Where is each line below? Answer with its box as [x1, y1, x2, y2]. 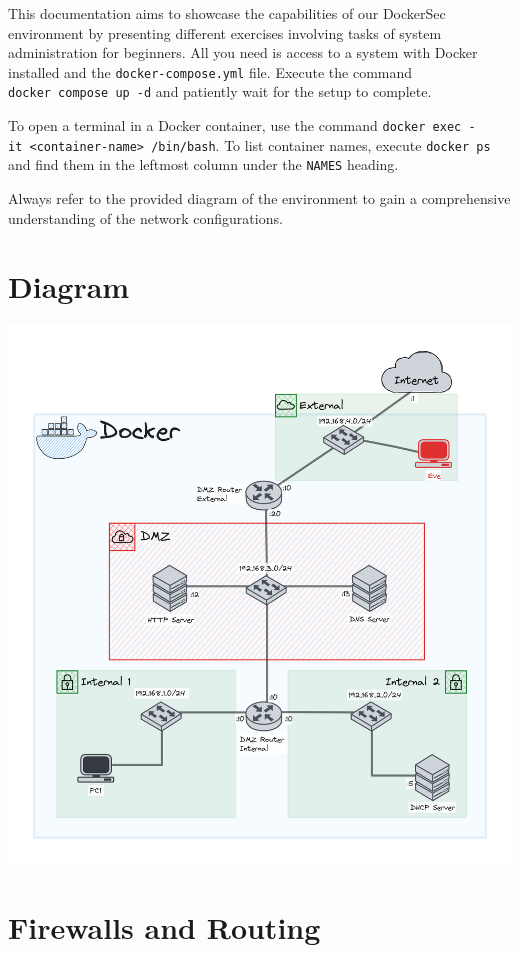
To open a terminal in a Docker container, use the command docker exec [8, 115, 462, 136]
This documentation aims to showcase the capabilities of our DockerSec [8, 3, 446, 23]
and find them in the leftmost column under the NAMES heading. [8, 154, 399, 175]
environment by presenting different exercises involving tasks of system [8, 22, 442, 43]
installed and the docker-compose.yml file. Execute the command [8, 61, 413, 82]
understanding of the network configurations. [8, 207, 283, 228]
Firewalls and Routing [8, 906, 321, 947]
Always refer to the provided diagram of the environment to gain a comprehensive [8, 188, 511, 209]
